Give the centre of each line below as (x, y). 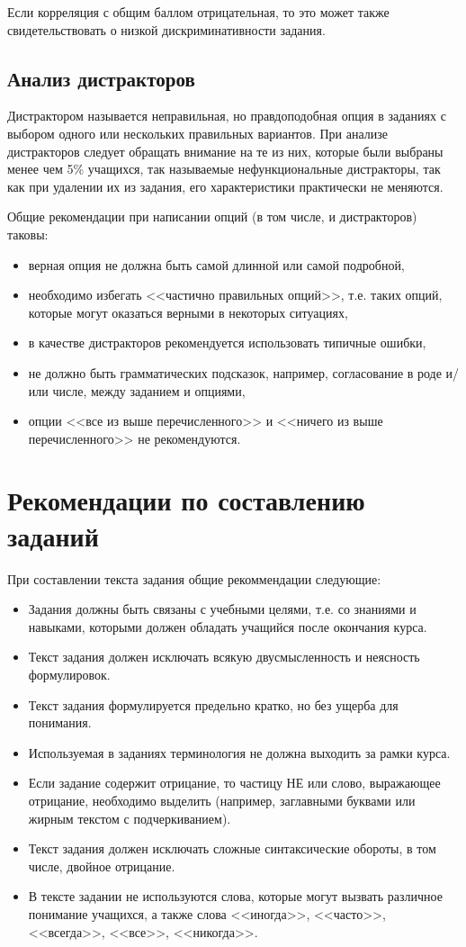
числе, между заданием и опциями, (149, 390)
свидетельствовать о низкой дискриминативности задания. (166, 29)
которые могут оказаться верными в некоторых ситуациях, (188, 312)
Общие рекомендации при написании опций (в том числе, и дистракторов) (212, 216)
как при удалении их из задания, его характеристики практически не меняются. (225, 186)
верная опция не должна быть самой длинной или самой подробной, (216, 264)
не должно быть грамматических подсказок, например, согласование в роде (235, 372)
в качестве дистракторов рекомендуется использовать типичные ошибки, (227, 343)
